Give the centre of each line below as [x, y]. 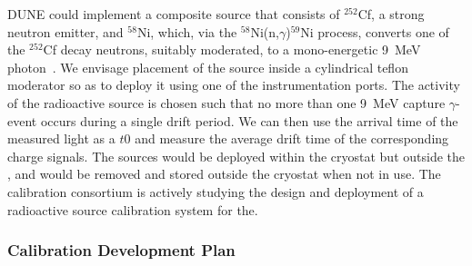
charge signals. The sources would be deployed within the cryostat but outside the [236, 156]
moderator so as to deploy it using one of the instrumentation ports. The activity [234, 85]
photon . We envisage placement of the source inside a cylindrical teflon [208, 67]
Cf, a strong [391, 14]
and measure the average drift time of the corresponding [292, 138]
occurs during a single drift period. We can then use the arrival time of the [249, 120]
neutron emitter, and [65, 31]
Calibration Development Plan [121, 250]
